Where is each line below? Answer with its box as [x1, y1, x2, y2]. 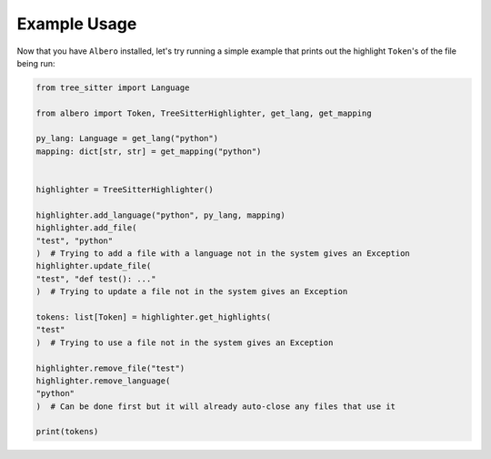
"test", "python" [35, 235, 114, 246]
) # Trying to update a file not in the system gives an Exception [35, 287, 348, 297]
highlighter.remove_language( [35, 375, 171, 386]
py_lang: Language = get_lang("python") [35, 133, 218, 144]
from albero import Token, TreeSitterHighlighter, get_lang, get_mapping [35, 107, 372, 118]
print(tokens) [35, 426, 99, 437]
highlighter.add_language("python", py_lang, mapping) [35, 209, 286, 220]
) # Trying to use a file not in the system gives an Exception [35, 337, 334, 348]
